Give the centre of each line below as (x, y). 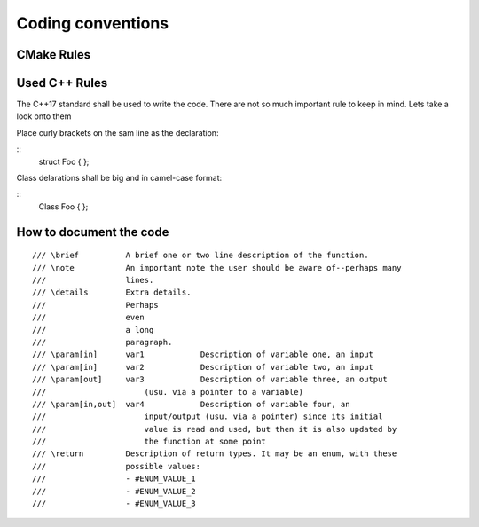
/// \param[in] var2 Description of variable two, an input (203, 367)
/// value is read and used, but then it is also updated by (215, 429)
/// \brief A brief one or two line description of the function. (200, 256)
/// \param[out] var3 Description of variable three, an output (210, 380)
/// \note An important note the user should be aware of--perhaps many (217, 267)
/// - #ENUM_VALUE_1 (114, 479)
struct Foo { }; (64, 161)
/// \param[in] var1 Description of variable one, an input (203, 354)
